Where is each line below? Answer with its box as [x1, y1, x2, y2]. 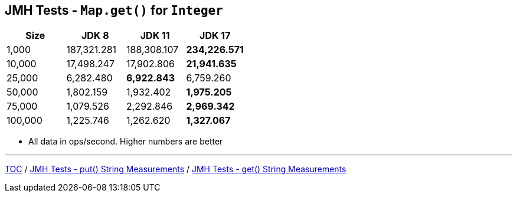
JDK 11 [140, 29, 170, 42]
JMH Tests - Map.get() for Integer [5, 3, 223, 18]
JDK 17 [199, 29, 231, 42]
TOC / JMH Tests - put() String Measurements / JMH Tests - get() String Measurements [5, 164, 346, 175]
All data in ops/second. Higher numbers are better [28, 136, 223, 147]
